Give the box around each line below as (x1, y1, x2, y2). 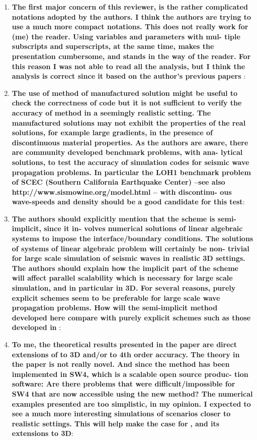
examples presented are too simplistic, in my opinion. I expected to (12, 398, 251, 409)
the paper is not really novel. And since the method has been (12, 359, 230, 369)
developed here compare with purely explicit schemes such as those (12, 312, 251, 322)
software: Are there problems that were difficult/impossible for (12, 378, 235, 389)
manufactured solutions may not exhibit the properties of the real (12, 117, 246, 128)
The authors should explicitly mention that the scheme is (12, 213, 215, 224)
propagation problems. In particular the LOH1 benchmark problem (12, 167, 251, 177)
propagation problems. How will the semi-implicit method (12, 302, 218, 313)
